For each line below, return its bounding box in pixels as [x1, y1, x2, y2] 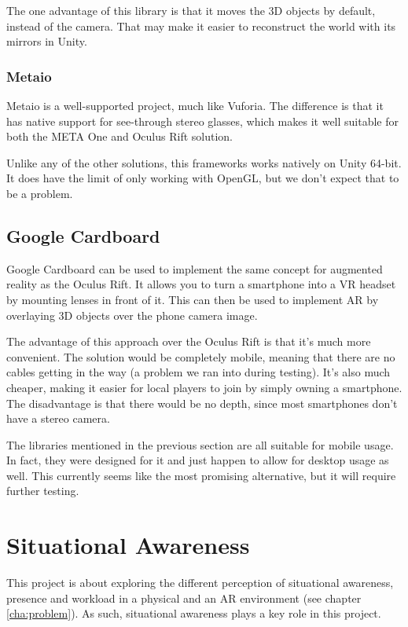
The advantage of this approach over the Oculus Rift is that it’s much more [6, 333, 371, 350]
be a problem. [6, 185, 73, 201]
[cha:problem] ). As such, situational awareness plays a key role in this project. [6, 605, 381, 621]
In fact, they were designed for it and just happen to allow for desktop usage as [6, 452, 389, 468]
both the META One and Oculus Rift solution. [6, 128, 233, 145]
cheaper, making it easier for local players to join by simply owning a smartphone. [6, 379, 402, 395]
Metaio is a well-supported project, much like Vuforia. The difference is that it [6, 97, 384, 113]
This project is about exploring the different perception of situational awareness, [6, 574, 394, 591]
